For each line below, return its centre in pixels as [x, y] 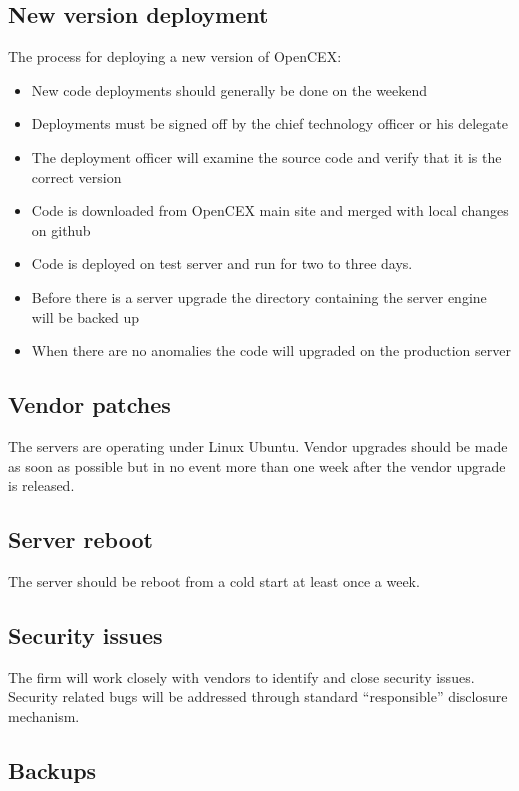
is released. [41, 485]
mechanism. [44, 715]
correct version [76, 176]
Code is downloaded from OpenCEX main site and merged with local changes [270, 210]
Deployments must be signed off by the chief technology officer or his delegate [269, 123]
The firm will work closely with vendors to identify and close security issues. [241, 676]
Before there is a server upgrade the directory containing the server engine [259, 296]
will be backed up [85, 316]
